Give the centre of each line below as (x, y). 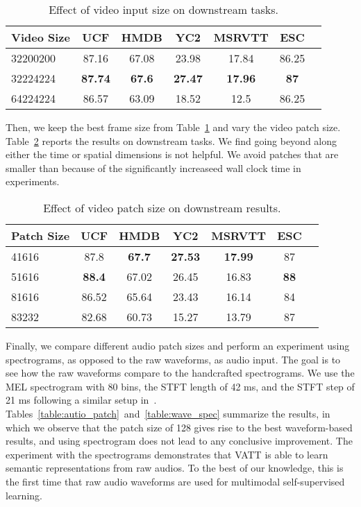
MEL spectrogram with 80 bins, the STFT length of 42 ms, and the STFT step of (180, 386)
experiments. (33, 181)
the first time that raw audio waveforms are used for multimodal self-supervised (175, 481)
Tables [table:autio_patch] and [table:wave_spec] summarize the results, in (168, 413)
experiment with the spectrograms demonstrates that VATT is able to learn (167, 454)
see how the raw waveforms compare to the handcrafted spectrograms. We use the (180, 373)
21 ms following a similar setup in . (81, 400)
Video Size (41, 37)
